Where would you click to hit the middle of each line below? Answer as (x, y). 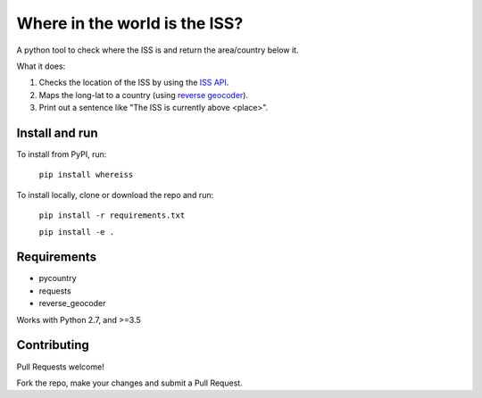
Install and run (57, 133)
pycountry (58, 278)
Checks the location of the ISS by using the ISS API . (134, 83)
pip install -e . (77, 232)
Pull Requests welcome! (60, 367)
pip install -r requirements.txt (112, 216)
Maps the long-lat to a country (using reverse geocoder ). (144, 95)
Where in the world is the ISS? (130, 23)
